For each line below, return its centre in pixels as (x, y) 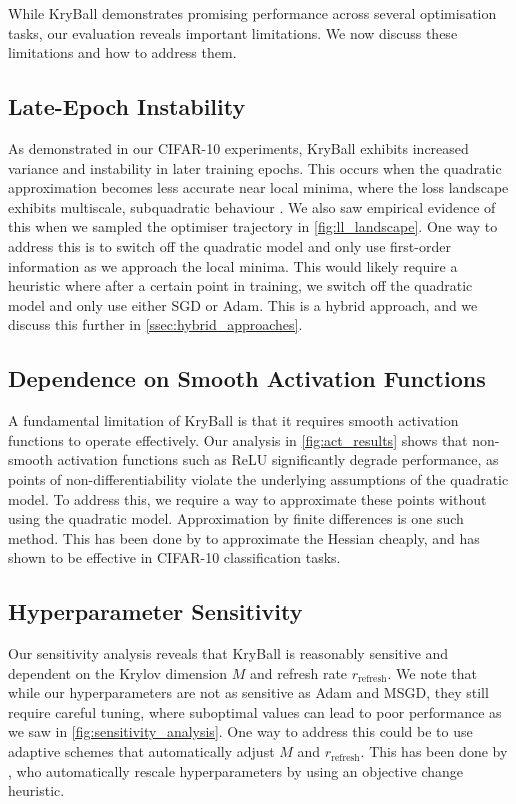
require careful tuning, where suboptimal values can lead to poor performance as (255, 711)
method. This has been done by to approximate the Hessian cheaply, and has (244, 537)
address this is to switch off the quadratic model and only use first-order (229, 245)
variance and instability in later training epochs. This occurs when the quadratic (255, 167)
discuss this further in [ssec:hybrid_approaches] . (155, 324)
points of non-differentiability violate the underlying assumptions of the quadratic (258, 478)
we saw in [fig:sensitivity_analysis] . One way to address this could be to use (240, 731)
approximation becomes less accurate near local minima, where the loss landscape (258, 187)
